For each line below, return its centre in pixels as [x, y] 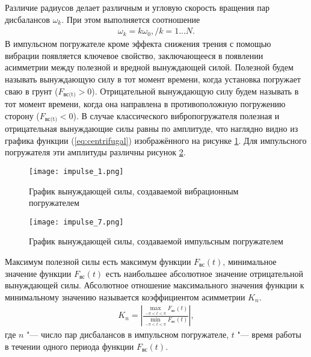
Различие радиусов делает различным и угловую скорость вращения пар [137, 7]
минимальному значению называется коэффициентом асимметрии [125, 296]
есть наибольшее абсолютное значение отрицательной [204, 273]
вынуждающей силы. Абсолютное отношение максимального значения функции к [155, 285]
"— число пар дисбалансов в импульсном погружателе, [128, 334]
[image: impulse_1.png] [76, 171]
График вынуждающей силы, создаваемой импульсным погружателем [156, 241]
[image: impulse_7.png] [76, 222]
